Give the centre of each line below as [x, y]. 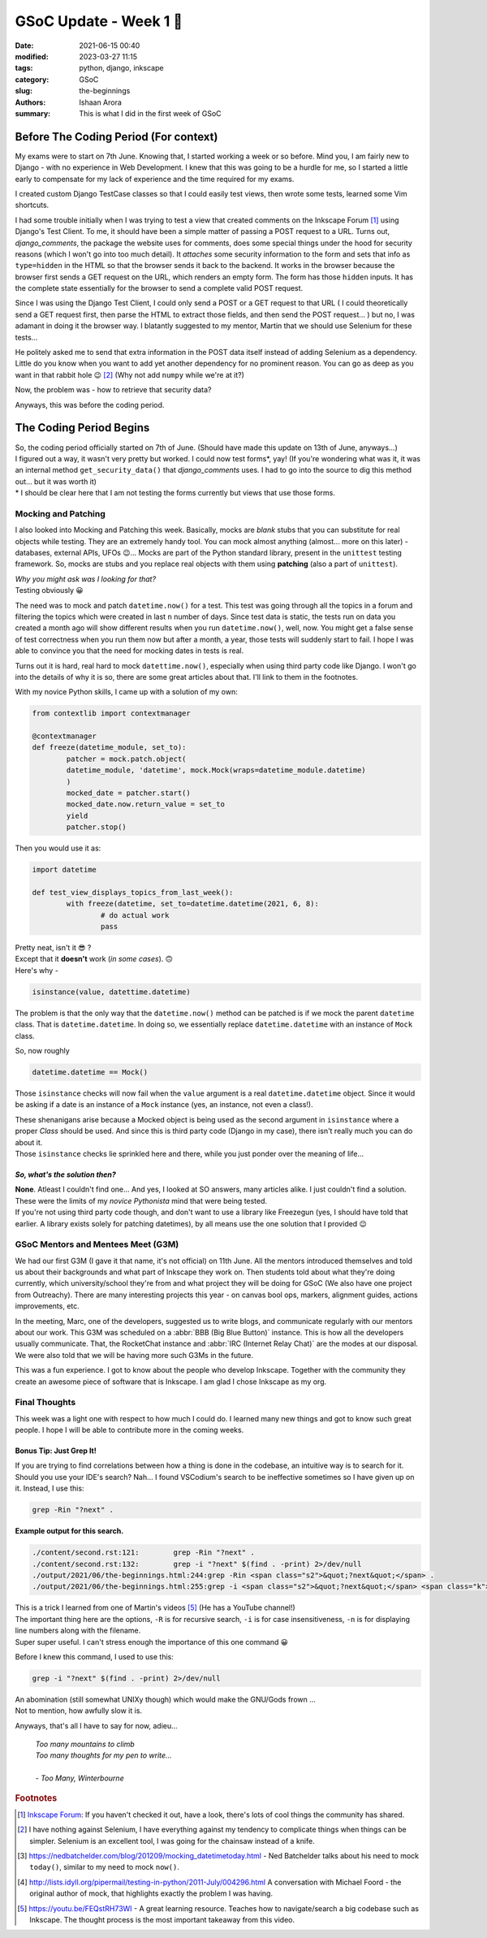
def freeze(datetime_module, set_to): [109, 748]
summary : [33, 113]
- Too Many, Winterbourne [80, 1778]
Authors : [30, 102]
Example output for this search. [69, 1531]
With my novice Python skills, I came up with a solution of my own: [127, 692]
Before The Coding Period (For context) [116, 137]
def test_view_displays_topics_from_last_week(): [133, 892]
